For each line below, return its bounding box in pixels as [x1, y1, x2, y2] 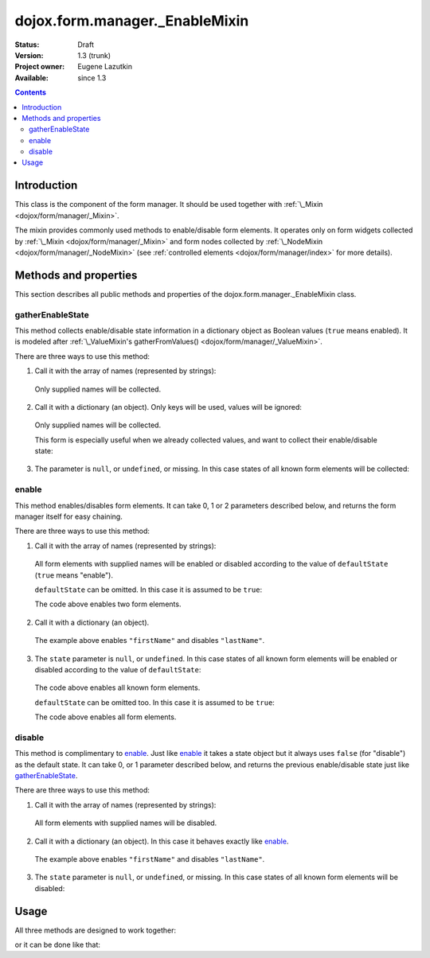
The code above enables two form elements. [34, 599, 182, 609]
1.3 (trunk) [77, 50, 111, 60]
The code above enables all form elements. [34, 712, 177, 722]
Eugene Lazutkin [77, 62, 133, 72]
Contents [14, 88, 47, 97]
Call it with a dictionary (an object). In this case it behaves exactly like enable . [34, 836, 289, 846]
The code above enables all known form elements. [34, 683, 201, 692]
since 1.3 [77, 72, 107, 83]
